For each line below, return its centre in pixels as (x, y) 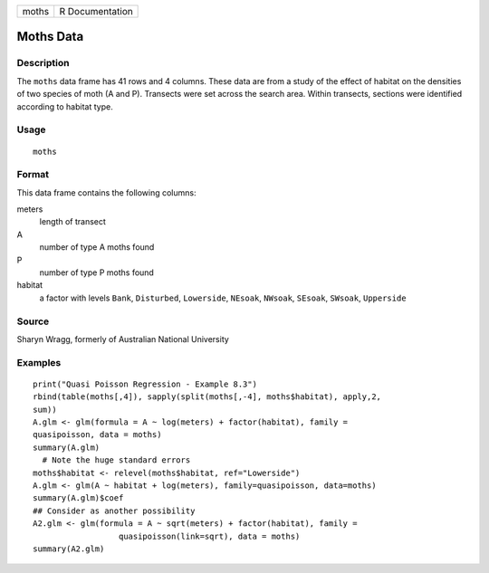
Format (33, 175)
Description (43, 63)
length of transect (72, 222)
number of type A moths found (97, 247)
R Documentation (96, 11)
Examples (39, 362)
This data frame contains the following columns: (106, 192)
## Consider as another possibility (114, 511)
